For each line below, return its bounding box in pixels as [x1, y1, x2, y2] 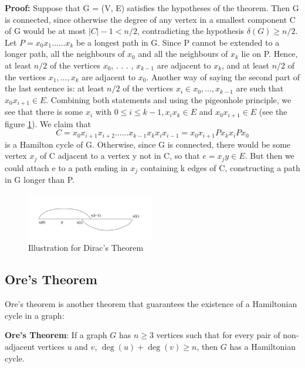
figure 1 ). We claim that [5, 117, 91, 130]
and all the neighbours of [138, 47, 228, 60]
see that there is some [5, 105, 83, 118]
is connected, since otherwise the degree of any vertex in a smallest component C [5, 13, 296, 25]
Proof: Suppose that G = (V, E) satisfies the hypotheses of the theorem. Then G [5, 2, 299, 13]
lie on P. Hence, [241, 47, 298, 60]
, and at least [222, 59, 269, 71]
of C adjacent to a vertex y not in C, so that [39, 149, 200, 162]
